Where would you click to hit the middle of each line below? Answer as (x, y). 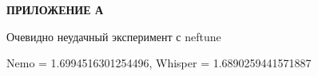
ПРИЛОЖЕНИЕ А (55, 9)
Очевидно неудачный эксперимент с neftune (114, 36)
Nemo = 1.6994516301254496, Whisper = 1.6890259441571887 (159, 63)
